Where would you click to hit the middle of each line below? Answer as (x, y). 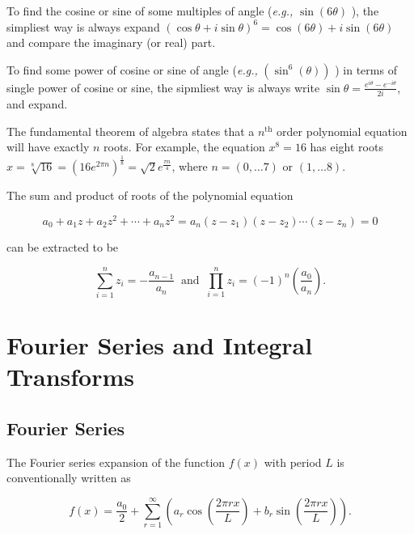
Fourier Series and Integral (160, 345)
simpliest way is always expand (83, 26)
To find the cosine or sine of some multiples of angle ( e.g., (150, 11)
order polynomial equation (342, 131)
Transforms (70, 377)
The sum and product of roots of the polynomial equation (150, 195)
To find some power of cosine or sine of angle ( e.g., (132, 69)
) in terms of (366, 69)
